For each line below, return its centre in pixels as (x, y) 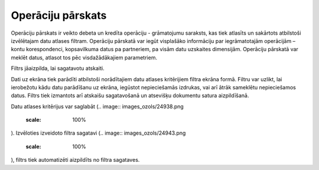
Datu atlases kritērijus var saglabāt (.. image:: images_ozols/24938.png (97, 106)
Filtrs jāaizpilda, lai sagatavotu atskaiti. (58, 68)
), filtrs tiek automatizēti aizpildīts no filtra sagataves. (75, 160)
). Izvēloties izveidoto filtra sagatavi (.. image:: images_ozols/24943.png (98, 133)
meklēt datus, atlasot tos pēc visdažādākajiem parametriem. (84, 57)
